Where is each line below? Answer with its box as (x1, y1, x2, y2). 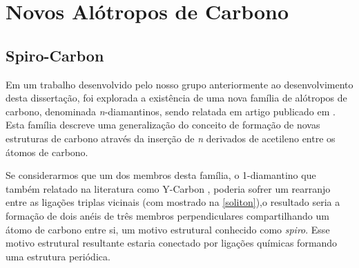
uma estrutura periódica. (6, 249, 110, 263)
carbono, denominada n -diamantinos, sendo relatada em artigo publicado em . (6, 104, 336, 118)
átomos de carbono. (6, 144, 88, 159)
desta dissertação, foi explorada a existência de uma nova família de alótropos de (6, 90, 347, 105)
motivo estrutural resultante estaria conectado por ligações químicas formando (6, 236, 338, 250)
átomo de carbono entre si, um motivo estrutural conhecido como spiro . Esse (6, 222, 330, 236)
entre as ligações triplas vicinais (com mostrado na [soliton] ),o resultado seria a (6, 195, 340, 209)
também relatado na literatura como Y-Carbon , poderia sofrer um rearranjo (6, 181, 331, 195)
